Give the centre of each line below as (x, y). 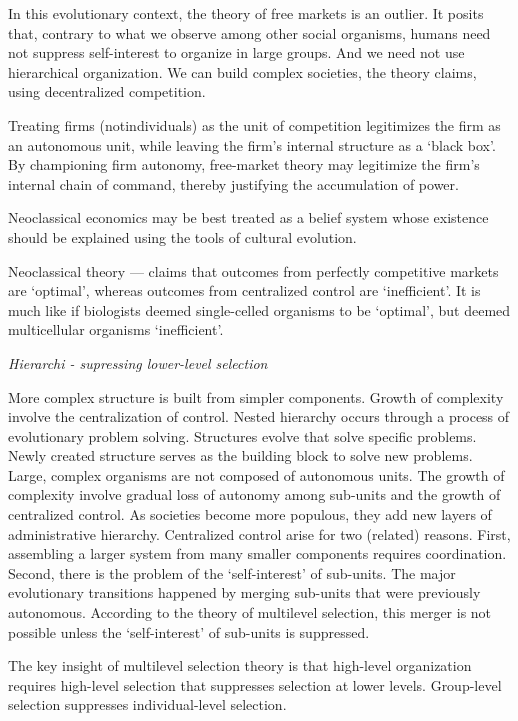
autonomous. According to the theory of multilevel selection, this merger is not (250, 612)
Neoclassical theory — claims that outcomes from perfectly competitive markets (253, 270)
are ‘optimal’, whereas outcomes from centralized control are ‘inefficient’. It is (244, 290)
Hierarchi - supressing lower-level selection (138, 362)
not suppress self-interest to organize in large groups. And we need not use (236, 52)
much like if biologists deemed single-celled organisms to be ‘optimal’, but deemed (259, 309)
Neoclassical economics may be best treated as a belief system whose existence (248, 217)
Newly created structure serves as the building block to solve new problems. (240, 455)
